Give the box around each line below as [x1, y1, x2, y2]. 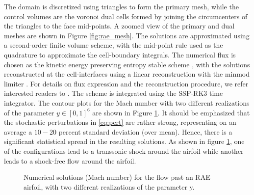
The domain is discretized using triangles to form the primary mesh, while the [4, 1, 239, 11]
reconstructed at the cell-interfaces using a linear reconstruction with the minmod [4, 69, 250, 79]
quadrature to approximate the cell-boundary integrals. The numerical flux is [4, 49, 236, 59]
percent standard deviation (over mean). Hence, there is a [58, 126, 232, 137]
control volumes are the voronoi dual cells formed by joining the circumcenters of [4, 11, 248, 21]
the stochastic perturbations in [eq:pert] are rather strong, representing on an [4, 117, 236, 127]
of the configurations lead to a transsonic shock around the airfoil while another [4, 145, 244, 156]
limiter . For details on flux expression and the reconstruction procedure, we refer [4, 78, 249, 88]
